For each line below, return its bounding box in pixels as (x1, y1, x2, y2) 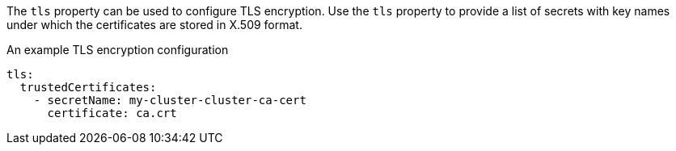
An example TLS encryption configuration (6, 43, 229, 57)
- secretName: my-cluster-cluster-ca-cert (33, 94, 306, 107)
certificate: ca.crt (47, 107, 177, 120)
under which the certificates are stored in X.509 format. (6, 18, 302, 31)
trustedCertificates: (19, 81, 157, 94)
